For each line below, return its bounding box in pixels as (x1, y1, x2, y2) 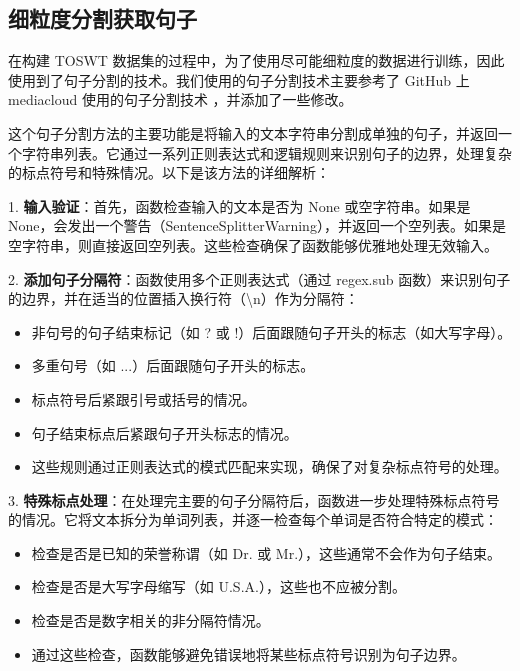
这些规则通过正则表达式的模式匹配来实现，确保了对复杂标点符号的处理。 (31, 456, 508, 477)
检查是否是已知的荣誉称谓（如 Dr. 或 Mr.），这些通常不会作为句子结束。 (31, 542, 502, 563)
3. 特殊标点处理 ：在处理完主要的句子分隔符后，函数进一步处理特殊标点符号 (8, 489, 500, 510)
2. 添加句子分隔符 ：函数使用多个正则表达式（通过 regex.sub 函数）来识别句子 (8, 268, 511, 289)
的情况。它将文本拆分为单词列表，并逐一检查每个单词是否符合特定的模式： (8, 509, 498, 530)
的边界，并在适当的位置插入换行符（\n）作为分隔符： (8, 288, 359, 309)
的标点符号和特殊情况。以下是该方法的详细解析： (8, 162, 330, 183)
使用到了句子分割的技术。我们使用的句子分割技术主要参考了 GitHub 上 (8, 69, 470, 90)
